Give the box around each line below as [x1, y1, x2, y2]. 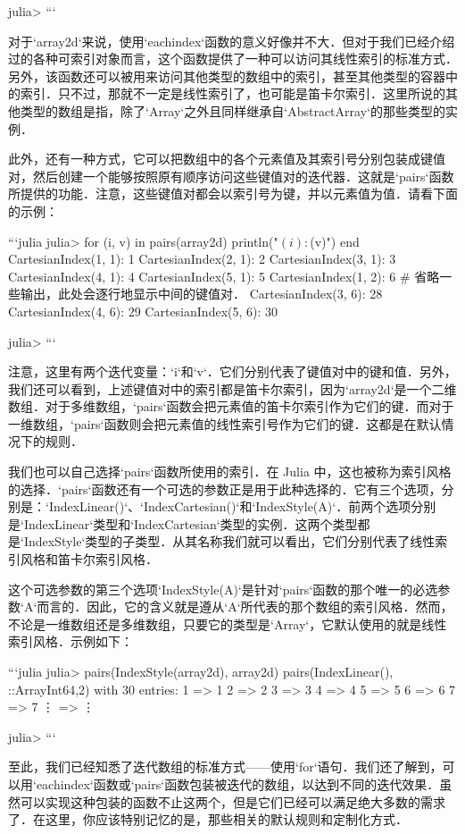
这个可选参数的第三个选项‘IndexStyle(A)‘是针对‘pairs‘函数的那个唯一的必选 [8, 579, 438, 598]
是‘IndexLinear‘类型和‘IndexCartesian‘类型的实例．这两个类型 [8, 514, 358, 533]
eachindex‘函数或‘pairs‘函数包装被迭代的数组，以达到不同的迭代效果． [36, 774, 440, 793]
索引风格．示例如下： [8, 632, 133, 651]
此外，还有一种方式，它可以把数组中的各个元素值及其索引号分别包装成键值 [8, 149, 445, 168]
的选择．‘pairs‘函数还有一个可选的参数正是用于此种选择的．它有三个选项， [8, 479, 442, 498]
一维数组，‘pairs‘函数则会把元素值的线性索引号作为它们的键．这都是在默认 [8, 414, 442, 433]
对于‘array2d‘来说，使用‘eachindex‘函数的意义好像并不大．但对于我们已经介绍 [8, 31, 455, 50]
